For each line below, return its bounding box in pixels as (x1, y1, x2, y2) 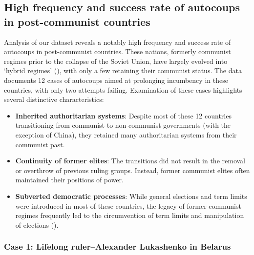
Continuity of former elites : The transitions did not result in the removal (15, 156, 245, 166)
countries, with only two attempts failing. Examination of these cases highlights (4, 84, 242, 95)
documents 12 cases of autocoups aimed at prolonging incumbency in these (4, 75, 228, 85)
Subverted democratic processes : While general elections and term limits (15, 191, 247, 201)
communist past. (15, 139, 65, 149)
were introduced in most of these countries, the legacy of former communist (15, 200, 241, 211)
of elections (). (15, 219, 59, 230)
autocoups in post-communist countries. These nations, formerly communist (4, 46, 231, 57)
